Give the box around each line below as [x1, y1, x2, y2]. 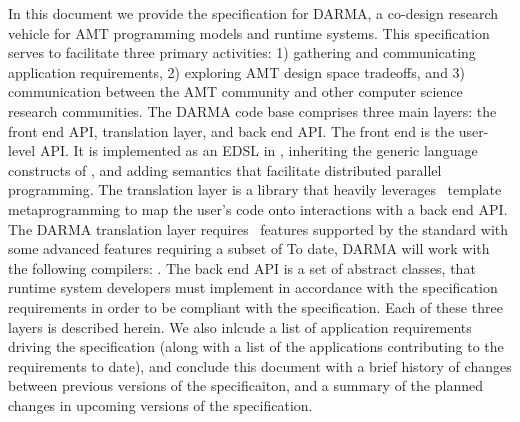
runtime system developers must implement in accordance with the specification [8, 277, 498, 298]
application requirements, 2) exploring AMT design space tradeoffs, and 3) [8, 61, 466, 82]
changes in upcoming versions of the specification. [8, 394, 313, 415]
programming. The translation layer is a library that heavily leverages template [8, 179, 502, 200]
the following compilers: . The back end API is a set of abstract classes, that [8, 257, 476, 278]
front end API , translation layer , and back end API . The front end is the [8, 120, 455, 141]
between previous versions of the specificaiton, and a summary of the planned [8, 375, 483, 396]
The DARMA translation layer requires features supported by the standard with [8, 218, 509, 239]
